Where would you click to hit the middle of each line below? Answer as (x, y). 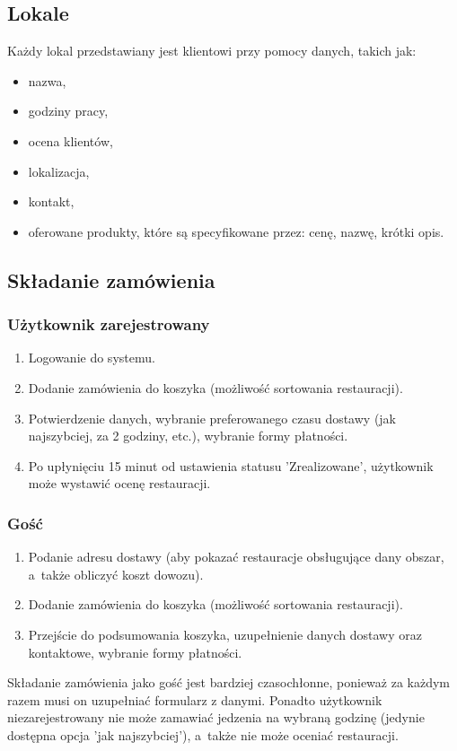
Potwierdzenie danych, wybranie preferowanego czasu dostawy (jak (212, 418)
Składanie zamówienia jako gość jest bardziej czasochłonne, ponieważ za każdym (229, 682)
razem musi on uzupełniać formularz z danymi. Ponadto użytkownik (195, 699)
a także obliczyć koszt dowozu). (116, 574)
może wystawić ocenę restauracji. (119, 483)
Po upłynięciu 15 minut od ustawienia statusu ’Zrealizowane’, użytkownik (231, 465)
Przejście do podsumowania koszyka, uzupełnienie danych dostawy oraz (225, 634)
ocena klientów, (70, 140)
